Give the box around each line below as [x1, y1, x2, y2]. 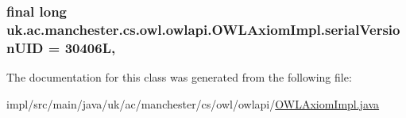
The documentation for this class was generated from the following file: [6, 69, 352, 86]
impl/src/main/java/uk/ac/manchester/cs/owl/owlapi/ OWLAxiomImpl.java [6, 95, 380, 112]
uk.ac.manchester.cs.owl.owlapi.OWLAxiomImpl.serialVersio [6, 19, 400, 39]
